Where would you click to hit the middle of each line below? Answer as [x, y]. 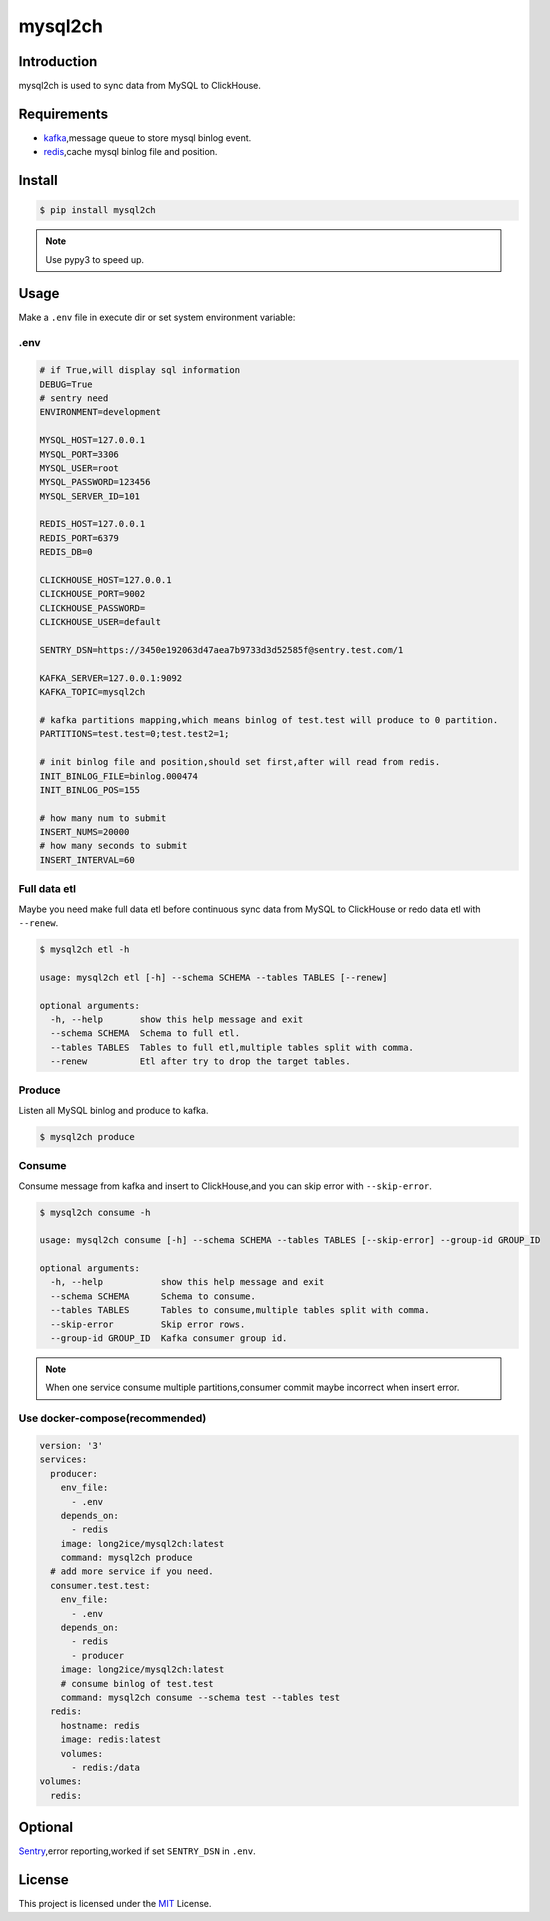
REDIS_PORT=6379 [79, 538]
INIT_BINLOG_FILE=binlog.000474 [119, 776]
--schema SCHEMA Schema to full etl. [145, 1033]
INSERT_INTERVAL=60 [87, 859]
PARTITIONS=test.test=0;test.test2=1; [134, 734]
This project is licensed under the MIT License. [115, 1904]
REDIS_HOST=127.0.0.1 [92, 524]
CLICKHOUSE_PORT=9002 [92, 594]
